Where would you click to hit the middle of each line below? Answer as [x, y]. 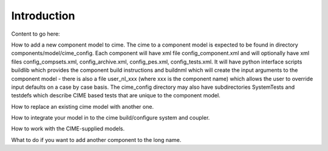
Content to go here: [36, 34]
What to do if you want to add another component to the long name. [96, 140]
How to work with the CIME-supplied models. [68, 129]
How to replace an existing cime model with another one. [83, 106]
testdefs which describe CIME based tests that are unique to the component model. [116, 95]
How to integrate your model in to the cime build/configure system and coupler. [111, 118]
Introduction [43, 16]
